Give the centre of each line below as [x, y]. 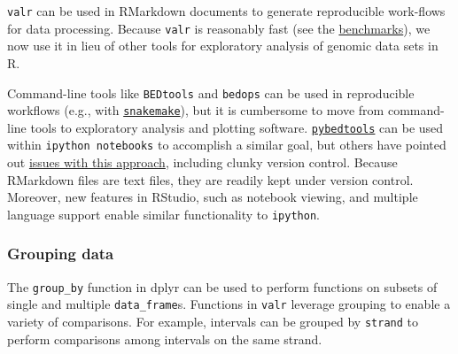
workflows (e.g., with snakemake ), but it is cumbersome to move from [196, 110]
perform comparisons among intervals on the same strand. [165, 339]
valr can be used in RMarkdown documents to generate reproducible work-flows [226, 11]
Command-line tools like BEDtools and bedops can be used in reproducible [211, 92]
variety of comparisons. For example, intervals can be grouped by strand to [213, 322]
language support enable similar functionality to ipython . [163, 214]
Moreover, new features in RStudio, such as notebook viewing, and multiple [213, 197]
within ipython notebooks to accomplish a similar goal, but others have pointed [227, 145]
